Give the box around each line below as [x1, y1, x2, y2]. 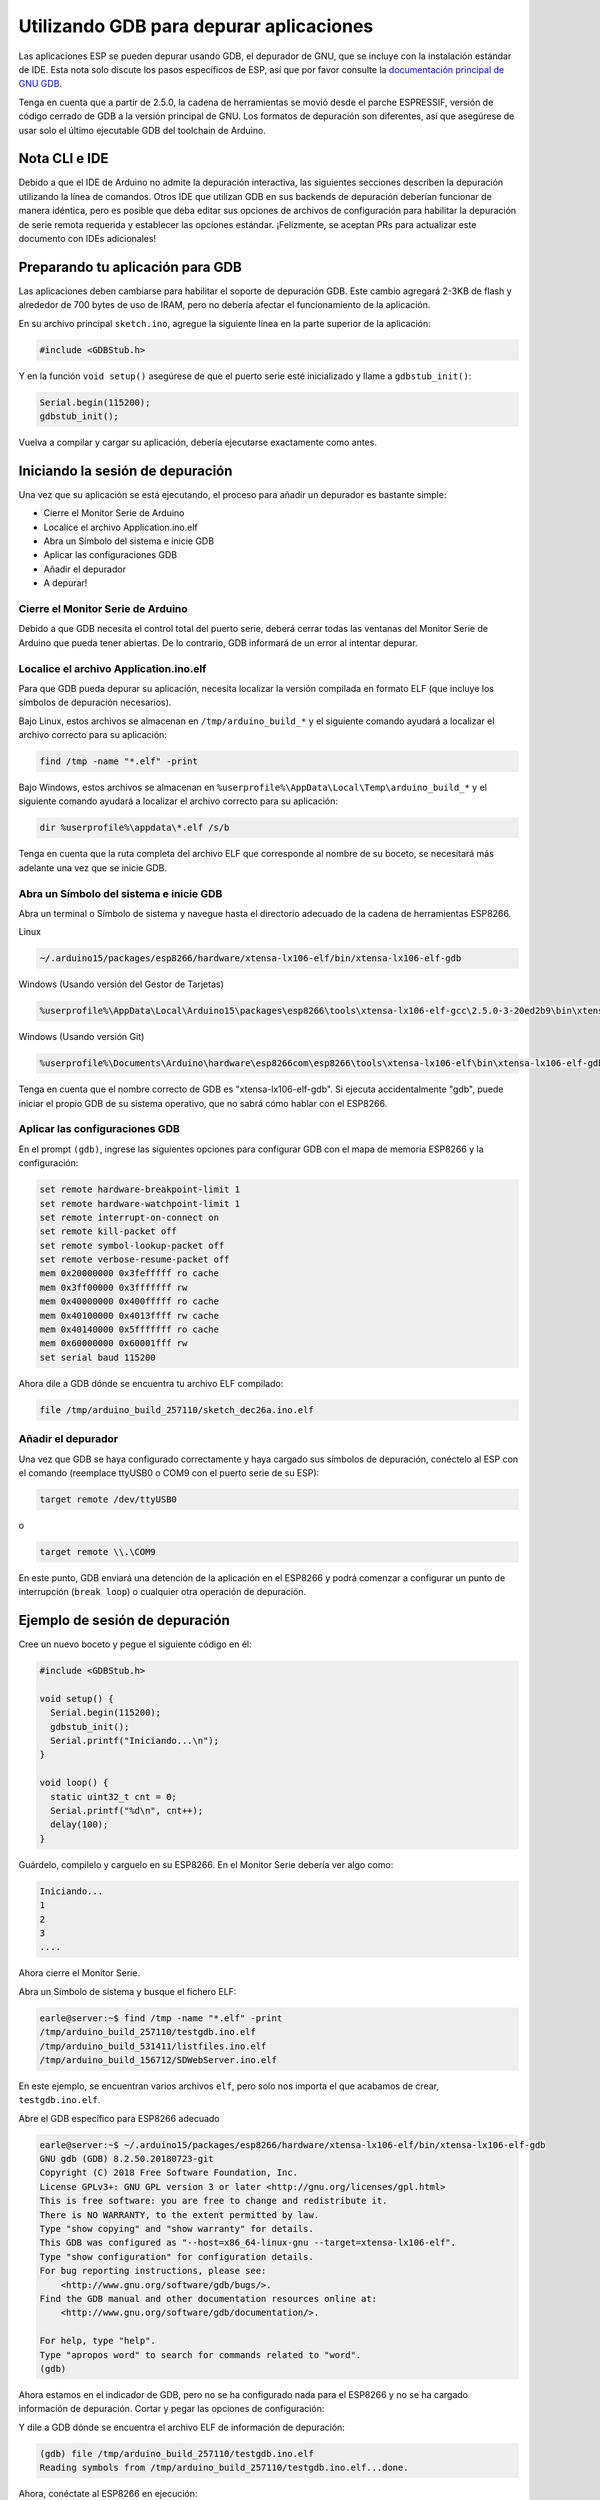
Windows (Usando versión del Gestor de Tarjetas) [18, 978, 225, 990]
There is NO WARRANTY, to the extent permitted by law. [39, 2209, 320, 2220]
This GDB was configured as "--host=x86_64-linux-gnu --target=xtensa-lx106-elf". [39, 2237, 457, 2249]
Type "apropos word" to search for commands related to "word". [39, 2349, 362, 2360]
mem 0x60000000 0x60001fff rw [39, 1338, 188, 1349]
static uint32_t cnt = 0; [50, 1791, 177, 1802]
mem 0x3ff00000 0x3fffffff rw [39, 1281, 188, 1293]
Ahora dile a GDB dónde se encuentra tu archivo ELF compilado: [18, 1377, 284, 1389]
